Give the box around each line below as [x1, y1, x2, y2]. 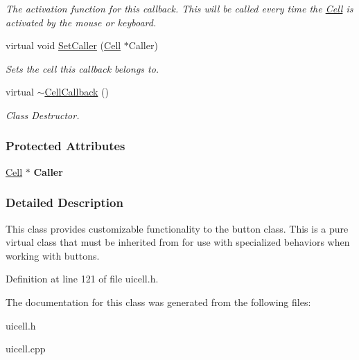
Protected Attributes [6, 137, 125, 154]
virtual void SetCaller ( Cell [6, 38, 121, 53]
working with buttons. [6, 248, 100, 262]
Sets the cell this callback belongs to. [6, 61, 159, 75]
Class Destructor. [6, 107, 80, 122]
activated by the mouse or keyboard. [6, 15, 157, 29]
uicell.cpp [6, 341, 46, 356]
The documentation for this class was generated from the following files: [6, 294, 311, 309]
